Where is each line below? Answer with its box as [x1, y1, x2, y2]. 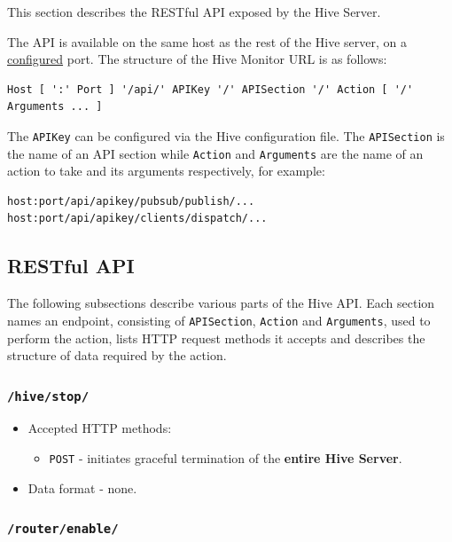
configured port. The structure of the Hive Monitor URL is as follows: [7, 50, 387, 68]
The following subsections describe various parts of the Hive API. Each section [7, 294, 435, 312]
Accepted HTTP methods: [27, 419, 172, 437]
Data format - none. [27, 478, 137, 497]
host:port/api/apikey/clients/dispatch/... [7, 212, 268, 225]
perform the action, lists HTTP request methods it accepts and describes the [7, 328, 425, 347]
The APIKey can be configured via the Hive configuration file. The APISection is [7, 126, 445, 145]
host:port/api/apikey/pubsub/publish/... [7, 194, 255, 208]
